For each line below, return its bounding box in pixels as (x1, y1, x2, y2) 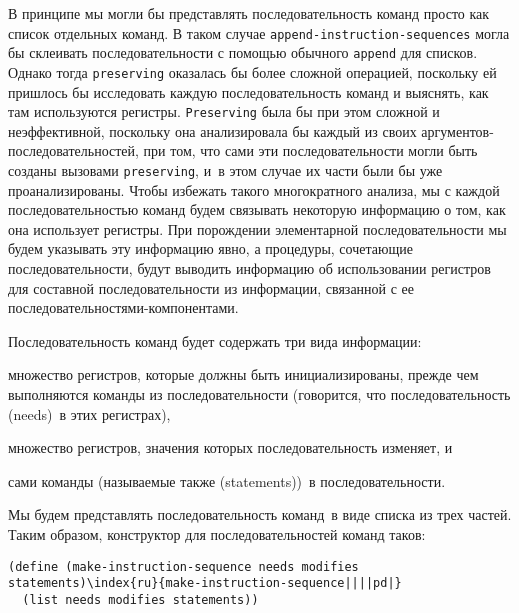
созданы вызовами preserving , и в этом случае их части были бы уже (8, 160, 443, 180)
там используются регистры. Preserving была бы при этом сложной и (8, 101, 440, 122)
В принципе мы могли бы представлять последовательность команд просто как (8, 3, 490, 23)
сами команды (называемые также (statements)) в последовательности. (8, 470, 446, 491)
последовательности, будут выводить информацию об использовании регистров (8, 258, 491, 279)
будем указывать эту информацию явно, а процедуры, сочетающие (8, 238, 413, 259)
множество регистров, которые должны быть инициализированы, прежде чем (8, 364, 479, 385)
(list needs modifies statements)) (22, 592, 259, 607)
